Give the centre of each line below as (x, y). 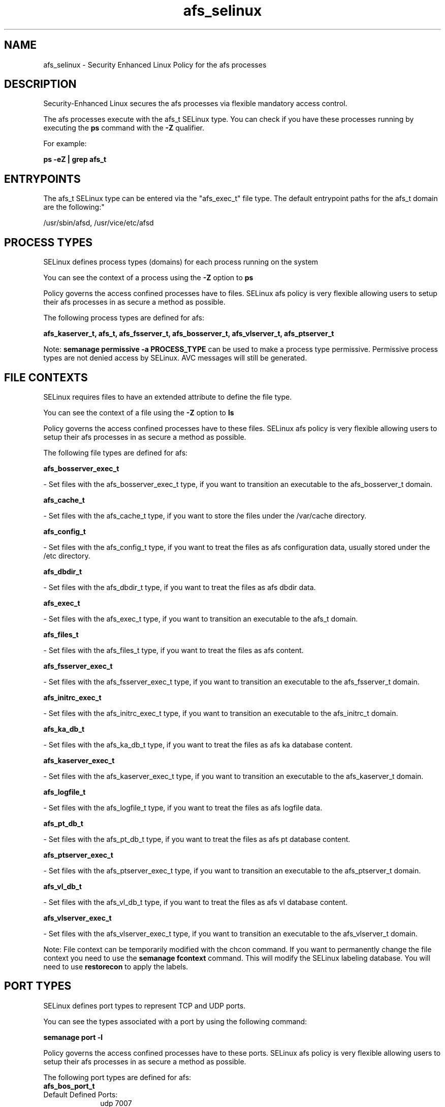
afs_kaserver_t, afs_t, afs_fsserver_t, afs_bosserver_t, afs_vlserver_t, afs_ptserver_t (189, 334)
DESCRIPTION (40, 84)
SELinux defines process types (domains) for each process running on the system (181, 262)
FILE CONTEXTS (46, 377)
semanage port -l (73, 1037)
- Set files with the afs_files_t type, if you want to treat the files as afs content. (173, 650)
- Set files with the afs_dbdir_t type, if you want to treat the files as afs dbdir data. (180, 587)
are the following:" (74, 207)
